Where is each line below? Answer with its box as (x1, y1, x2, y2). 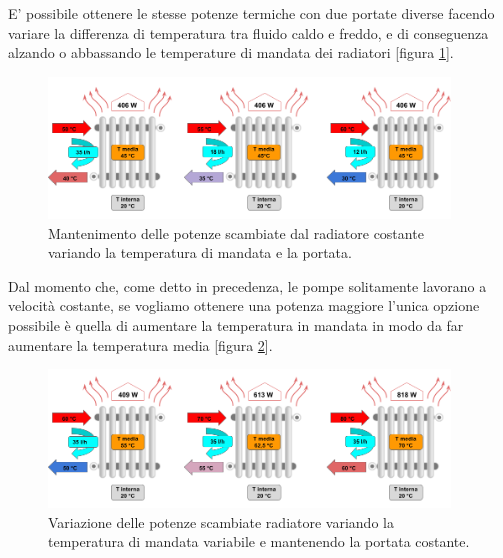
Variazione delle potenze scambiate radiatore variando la (48, 511, 394, 532)
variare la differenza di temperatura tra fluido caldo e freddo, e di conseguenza (8, 22, 489, 43)
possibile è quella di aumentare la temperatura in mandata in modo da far (8, 314, 464, 335)
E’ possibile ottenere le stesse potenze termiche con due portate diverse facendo (8, 3, 495, 23)
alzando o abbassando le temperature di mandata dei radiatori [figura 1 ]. (8, 42, 454, 63)
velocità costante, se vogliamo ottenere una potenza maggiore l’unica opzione (8, 295, 480, 316)
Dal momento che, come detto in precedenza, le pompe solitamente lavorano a (8, 275, 487, 296)
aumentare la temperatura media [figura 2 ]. (8, 334, 273, 355)
